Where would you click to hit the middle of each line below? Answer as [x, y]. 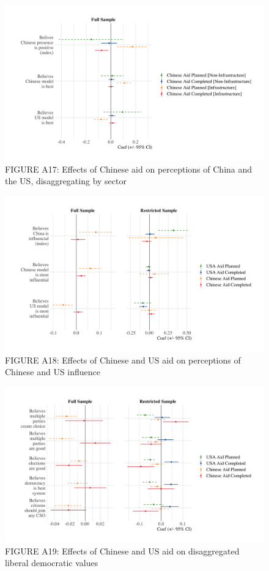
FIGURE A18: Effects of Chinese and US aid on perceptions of [123, 360]
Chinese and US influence [53, 372]
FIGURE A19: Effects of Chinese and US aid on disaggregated [122, 550]
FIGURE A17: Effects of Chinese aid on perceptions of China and [129, 169]
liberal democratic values [52, 563]
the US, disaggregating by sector [66, 181]
